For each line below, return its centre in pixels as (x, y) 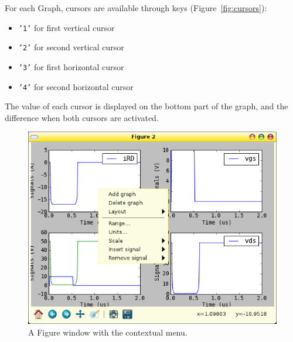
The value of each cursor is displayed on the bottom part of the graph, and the (146, 106)
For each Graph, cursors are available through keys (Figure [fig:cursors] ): (136, 8)
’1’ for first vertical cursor (67, 27)
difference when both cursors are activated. (82, 117)
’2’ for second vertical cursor (71, 47)
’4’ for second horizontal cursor (76, 86)
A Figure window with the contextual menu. (108, 332)
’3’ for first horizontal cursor (71, 66)
